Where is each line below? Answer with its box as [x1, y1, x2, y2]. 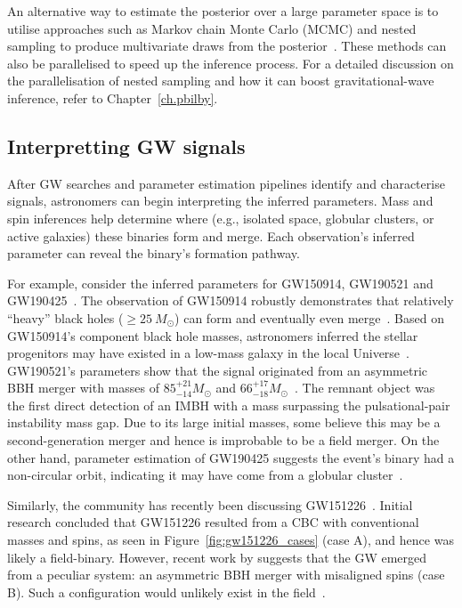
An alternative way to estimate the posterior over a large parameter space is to [7, 2, 439, 20]
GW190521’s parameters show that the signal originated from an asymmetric [7, 361, 427, 379]
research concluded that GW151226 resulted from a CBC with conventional [7, 513, 419, 531]
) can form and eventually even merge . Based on [174, 308, 444, 327]
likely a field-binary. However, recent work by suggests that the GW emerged [7, 547, 427, 566]
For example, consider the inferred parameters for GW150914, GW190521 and [7, 273, 434, 292]
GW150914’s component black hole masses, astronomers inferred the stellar [7, 326, 418, 345]
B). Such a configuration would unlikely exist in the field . [7, 582, 326, 601]
